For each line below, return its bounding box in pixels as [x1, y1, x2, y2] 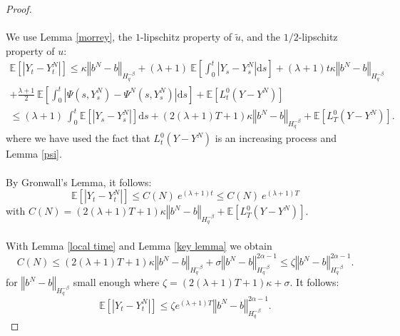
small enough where [73, 275, 160, 290]
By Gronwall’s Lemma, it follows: [6, 174, 152, 189]
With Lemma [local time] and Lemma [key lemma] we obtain [6, 238, 272, 253]
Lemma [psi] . [6, 146, 62, 161]
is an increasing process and [215, 131, 337, 146]
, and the [240, 29, 280, 44]
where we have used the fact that [6, 131, 150, 146]
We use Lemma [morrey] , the [6, 29, 133, 44]
